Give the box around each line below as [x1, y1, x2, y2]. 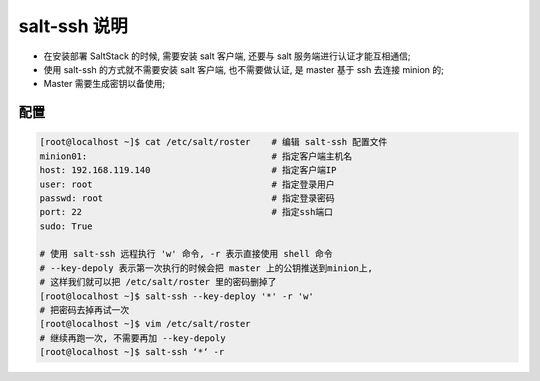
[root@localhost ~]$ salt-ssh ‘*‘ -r [39, 346, 225, 358]
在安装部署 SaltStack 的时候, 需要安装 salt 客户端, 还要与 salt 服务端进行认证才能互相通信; [43, 50, 411, 62]
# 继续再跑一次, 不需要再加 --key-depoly [39, 332, 226, 344]
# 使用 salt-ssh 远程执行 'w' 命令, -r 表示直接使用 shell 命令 [39, 248, 334, 260]
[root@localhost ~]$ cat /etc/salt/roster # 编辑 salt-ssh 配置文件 [39, 136, 388, 148]
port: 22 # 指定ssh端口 [39, 206, 334, 218]
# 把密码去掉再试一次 [39, 305, 130, 316]
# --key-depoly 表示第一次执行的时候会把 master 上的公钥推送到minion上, [39, 262, 374, 274]
